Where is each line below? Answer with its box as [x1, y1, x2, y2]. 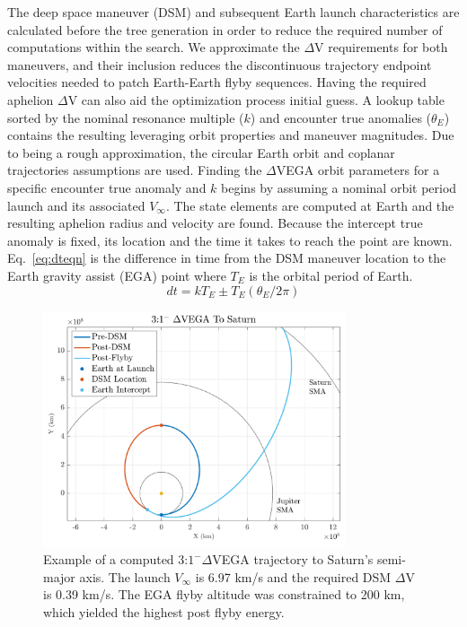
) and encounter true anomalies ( [250, 108, 432, 126]
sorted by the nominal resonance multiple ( [7, 108, 244, 126]
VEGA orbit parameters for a [276, 161, 440, 179]
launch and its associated [7, 196, 145, 214]
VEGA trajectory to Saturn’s [212, 550, 374, 569]
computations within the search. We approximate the [7, 38, 300, 57]
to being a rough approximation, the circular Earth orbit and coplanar [7, 143, 395, 161]
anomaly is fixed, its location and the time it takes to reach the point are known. [7, 231, 453, 249]
